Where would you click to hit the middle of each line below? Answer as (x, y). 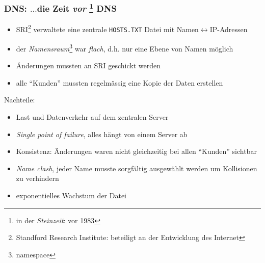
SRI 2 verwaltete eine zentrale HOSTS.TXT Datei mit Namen (107, 29)
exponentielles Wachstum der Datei (71, 195)
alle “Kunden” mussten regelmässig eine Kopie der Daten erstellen (120, 82)
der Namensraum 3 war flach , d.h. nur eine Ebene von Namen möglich (125, 47)
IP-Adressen (229, 29)
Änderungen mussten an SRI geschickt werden (88, 65)
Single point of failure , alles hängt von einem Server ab (102, 134)
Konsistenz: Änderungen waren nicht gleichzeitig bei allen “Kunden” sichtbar (136, 151)
